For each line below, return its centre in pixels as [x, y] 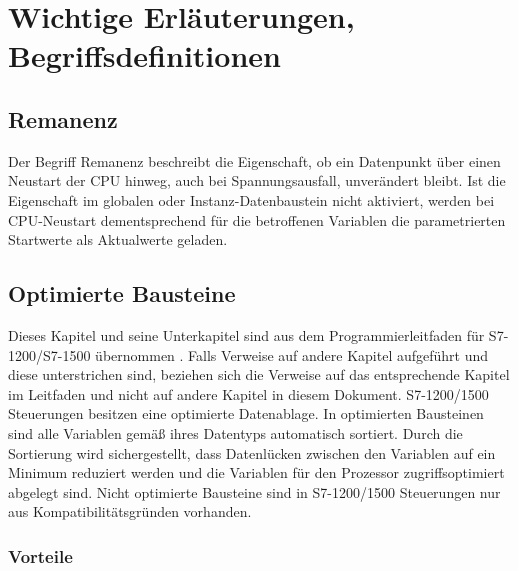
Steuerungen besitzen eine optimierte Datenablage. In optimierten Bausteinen [246, 413]
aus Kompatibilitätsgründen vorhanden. [130, 511]
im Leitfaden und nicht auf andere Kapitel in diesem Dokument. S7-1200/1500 [248, 393]
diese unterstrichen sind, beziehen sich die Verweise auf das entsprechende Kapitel [259, 374]
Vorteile [40, 555]
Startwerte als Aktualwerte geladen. [118, 239]
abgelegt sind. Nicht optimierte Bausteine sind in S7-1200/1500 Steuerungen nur [254, 491]
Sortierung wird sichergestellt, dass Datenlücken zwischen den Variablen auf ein [252, 452]
